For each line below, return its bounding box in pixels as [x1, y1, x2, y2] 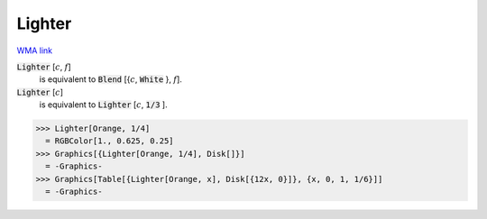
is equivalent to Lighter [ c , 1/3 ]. [39, 99, 168, 110]
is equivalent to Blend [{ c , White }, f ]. [39, 74, 182, 85]
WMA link [16, 45, 53, 56]
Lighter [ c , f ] [16, 61, 71, 72]
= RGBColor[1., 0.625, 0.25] [45, 136, 175, 146]
